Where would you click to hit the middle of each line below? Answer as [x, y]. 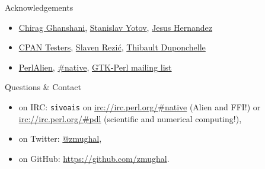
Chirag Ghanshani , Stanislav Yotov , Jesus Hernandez [116, 27]
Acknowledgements [39, 7]
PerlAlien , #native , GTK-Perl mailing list [95, 67]
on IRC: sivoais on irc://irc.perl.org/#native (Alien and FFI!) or [140, 106]
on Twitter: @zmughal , [60, 138]
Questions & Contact [43, 87]
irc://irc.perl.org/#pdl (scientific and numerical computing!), [130, 118]
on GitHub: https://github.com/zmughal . [94, 158]
